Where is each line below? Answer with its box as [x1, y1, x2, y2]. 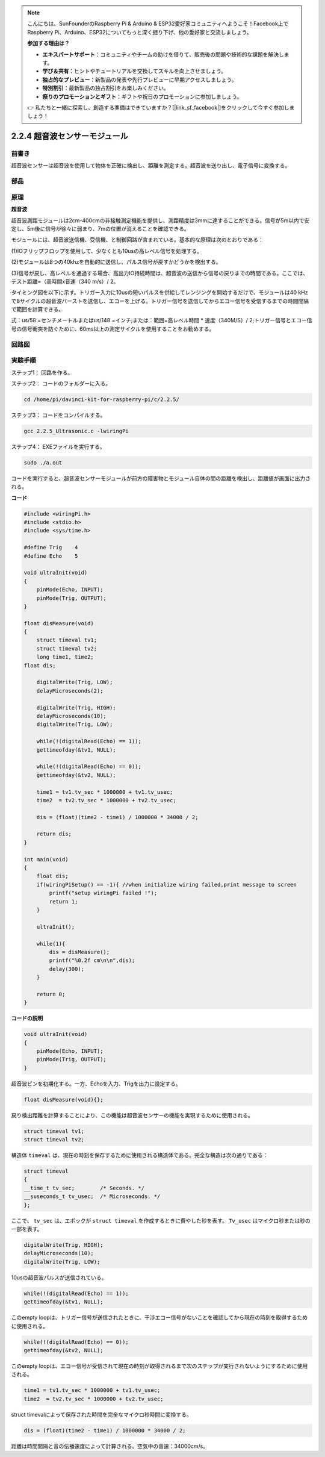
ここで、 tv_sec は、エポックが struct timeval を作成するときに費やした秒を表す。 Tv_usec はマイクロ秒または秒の [11, 1217, 311, 1224]
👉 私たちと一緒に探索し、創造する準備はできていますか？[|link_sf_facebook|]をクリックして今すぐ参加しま [27, 104, 295, 111]
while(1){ [36, 940, 66, 947]
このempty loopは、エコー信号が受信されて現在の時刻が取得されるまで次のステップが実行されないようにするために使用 [11, 1362, 308, 1370]
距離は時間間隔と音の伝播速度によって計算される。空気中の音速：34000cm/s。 [11, 1443, 209, 1450]
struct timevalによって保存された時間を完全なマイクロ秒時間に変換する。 [11, 1411, 192, 1418]
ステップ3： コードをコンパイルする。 [11, 411, 106, 419]
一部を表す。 [11, 1226, 43, 1233]
